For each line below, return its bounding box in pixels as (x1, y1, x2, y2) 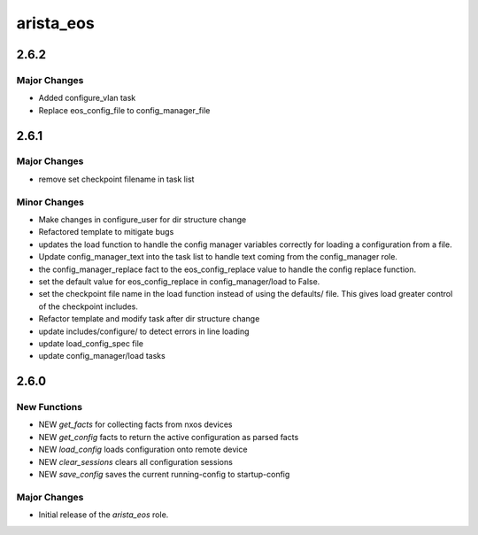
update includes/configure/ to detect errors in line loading (38, 326, 250, 337)
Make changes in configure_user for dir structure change (38, 214, 247, 225)
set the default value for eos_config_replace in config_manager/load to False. (38, 275, 320, 287)
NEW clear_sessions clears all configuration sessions (38, 456, 234, 467)
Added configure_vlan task (38, 93, 136, 104)
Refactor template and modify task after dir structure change (38, 314, 260, 324)
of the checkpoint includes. (38, 301, 139, 312)
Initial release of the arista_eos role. (38, 509, 169, 520)
